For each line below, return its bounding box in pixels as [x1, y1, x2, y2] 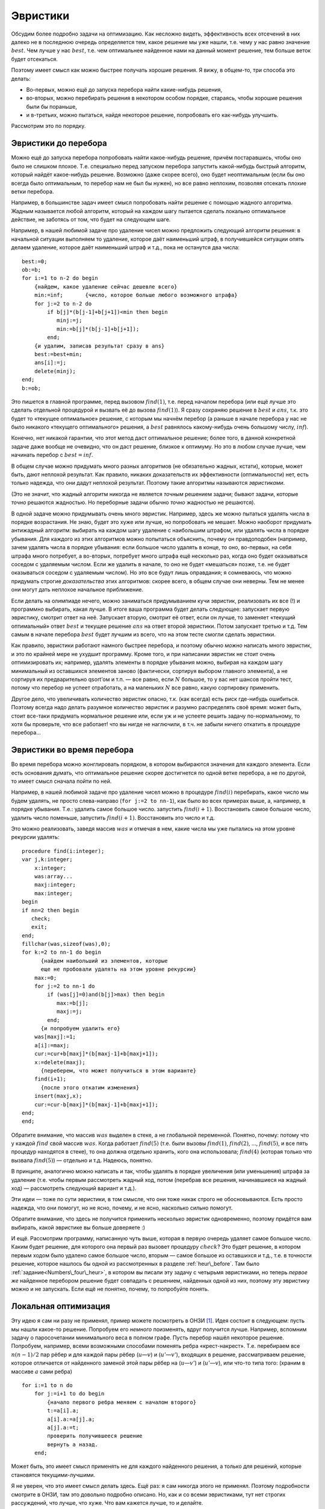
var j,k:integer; [22, 856, 73, 863]
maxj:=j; [56, 1008, 82, 1015]
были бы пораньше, [26, 103, 78, 110]
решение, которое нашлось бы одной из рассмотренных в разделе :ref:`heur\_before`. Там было [11, 1260, 260, 1268]
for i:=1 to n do [22, 1382, 73, 1388]
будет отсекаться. [11, 55, 58, 63]
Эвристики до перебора [11, 138, 108, 148]
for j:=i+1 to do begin [34, 1390, 105, 1397]
